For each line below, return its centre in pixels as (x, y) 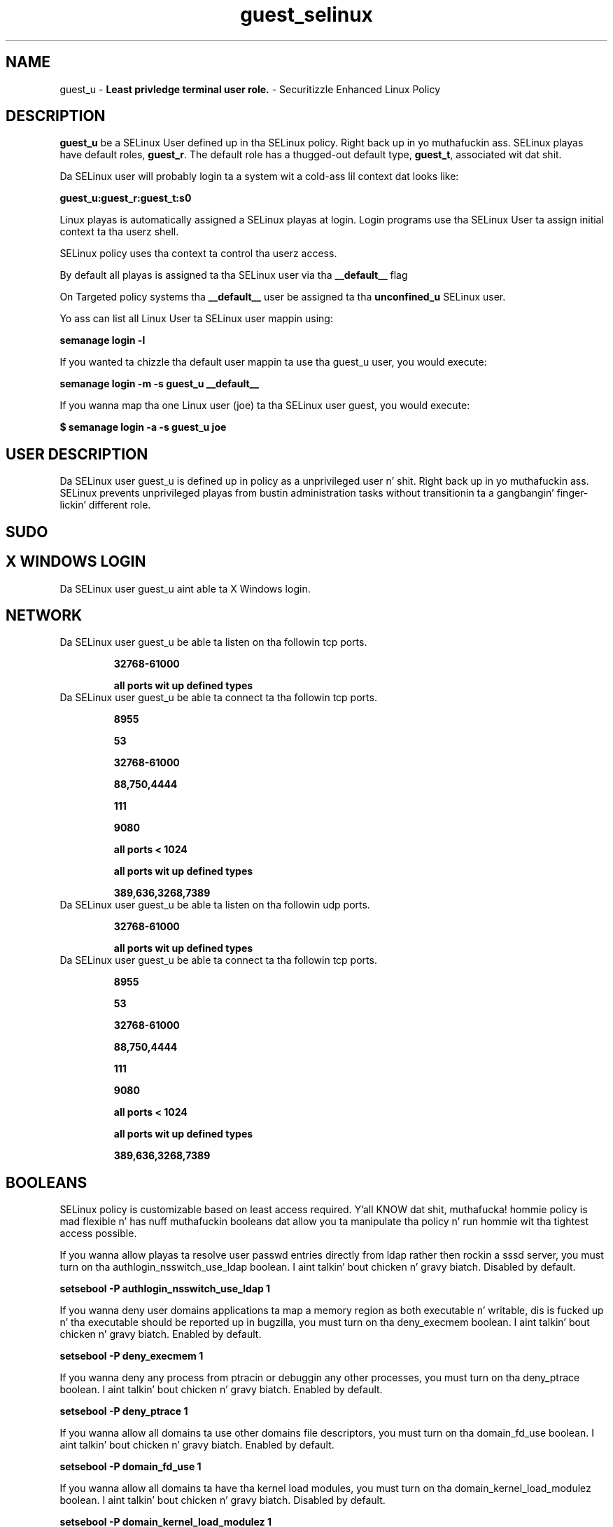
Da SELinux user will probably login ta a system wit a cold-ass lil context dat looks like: (259, 177)
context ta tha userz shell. (119, 232)
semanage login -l (103, 340)
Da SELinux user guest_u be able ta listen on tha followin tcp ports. (213, 642)
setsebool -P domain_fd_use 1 (131, 1467)
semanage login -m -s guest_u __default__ (159, 384)
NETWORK (44, 615)
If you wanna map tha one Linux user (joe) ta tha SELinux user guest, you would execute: (265, 406)
